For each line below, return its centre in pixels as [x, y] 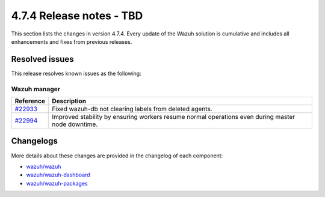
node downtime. [75, 124]
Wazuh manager [36, 89]
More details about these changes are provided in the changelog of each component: [117, 156]
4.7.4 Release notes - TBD [77, 16]
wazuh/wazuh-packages [57, 183]
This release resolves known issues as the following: [76, 73]
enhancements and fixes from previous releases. [72, 41]
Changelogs [35, 141]
